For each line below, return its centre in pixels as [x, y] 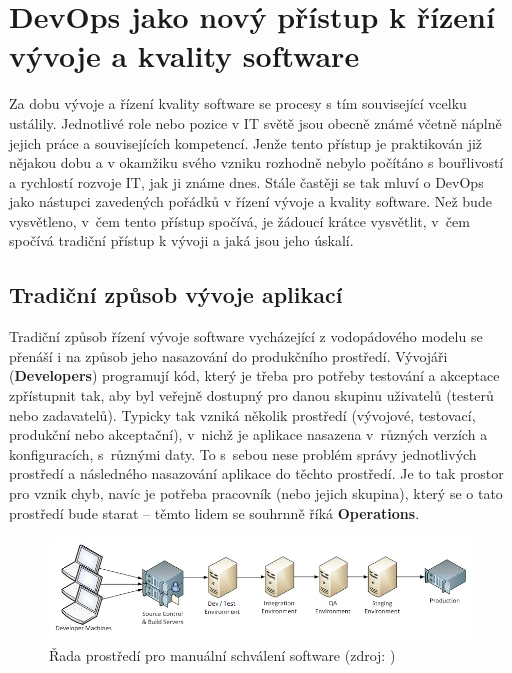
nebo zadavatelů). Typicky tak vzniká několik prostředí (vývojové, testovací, [242, 414]
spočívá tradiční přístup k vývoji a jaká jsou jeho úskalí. [181, 240]
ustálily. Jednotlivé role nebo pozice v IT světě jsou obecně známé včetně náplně [255, 122]
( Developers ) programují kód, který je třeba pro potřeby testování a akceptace [254, 375]
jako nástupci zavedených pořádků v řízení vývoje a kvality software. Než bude [250, 201]
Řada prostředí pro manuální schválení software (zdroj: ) [222, 655]
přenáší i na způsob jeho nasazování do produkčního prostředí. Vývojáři [228, 355]
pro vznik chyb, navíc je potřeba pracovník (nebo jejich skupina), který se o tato [256, 493]
